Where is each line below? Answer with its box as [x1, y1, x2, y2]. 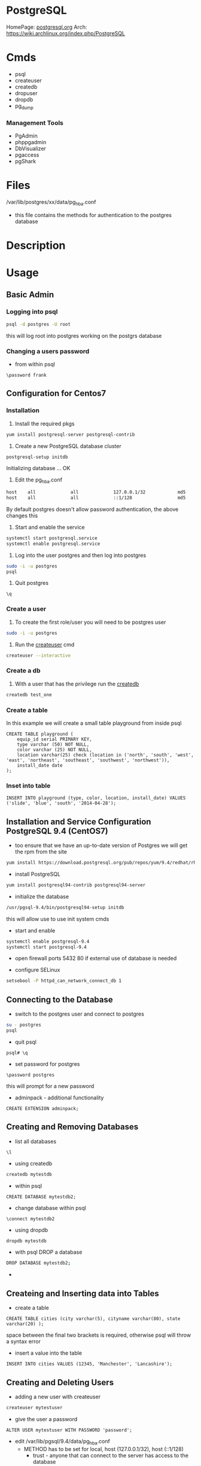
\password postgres [6, 1072, 55, 1078]
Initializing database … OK [6, 465, 71, 472]
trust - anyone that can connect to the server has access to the [32, 1452, 188, 1459]
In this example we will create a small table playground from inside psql [6, 719, 182, 727]
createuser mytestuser [6, 1404, 63, 1410]
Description [6, 239, 66, 252]
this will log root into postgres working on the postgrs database [6, 332, 162, 339]
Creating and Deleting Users [6, 1377, 114, 1388]
